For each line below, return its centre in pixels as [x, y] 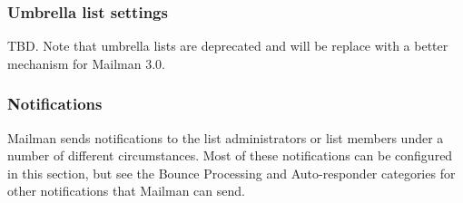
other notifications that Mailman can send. [126, 191]
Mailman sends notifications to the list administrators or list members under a [226, 137]
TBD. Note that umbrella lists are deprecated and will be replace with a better [228, 46]
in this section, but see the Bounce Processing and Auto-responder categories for [231, 173]
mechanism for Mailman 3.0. [86, 63]
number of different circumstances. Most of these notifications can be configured [230, 155]
